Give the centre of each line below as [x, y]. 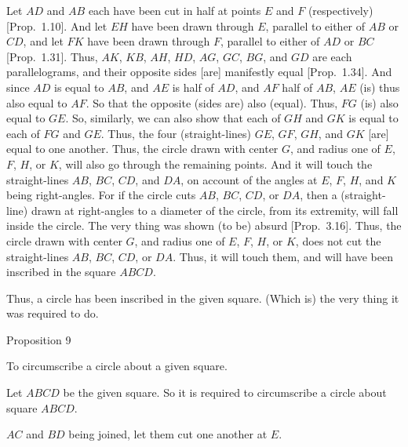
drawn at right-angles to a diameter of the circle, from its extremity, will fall [215, 210]
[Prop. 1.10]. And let [57, 25]
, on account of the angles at [249, 179]
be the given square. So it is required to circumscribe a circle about [225, 392]
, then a [319, 195]
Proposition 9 [39, 339]
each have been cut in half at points [175, 10]
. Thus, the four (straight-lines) [176, 133]
